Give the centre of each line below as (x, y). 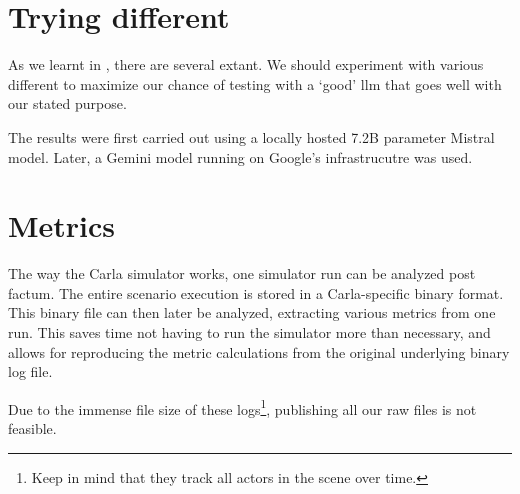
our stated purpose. (67, 103)
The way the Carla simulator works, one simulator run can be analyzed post (242, 273)
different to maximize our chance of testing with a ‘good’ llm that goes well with (255, 83)
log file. (30, 371)
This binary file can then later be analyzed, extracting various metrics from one (252, 312)
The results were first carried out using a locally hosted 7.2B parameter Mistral (251, 136)
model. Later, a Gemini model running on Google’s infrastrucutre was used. (240, 156)
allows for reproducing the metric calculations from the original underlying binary (259, 351)
